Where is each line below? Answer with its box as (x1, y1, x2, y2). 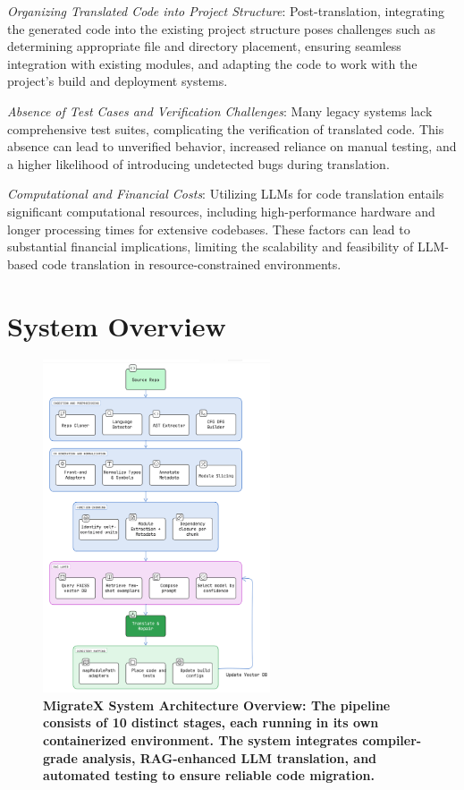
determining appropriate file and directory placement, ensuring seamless (7, 37, 401, 55)
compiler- (362, 730, 422, 749)
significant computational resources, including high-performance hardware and (7, 201, 435, 220)
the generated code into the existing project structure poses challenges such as (7, 19, 435, 38)
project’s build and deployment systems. (7, 72, 228, 90)
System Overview (7, 307, 226, 344)
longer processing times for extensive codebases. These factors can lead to (7, 219, 410, 238)
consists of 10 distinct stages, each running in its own (43, 713, 379, 732)
